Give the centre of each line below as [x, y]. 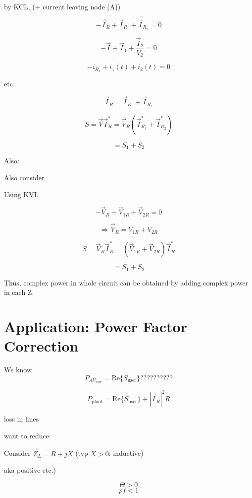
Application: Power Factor [96, 326]
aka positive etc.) [30, 470]
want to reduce [27, 435]
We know [18, 370]
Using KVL [21, 194]
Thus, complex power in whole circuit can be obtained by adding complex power [126, 282]
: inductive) [126, 453]
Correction [41, 346]
